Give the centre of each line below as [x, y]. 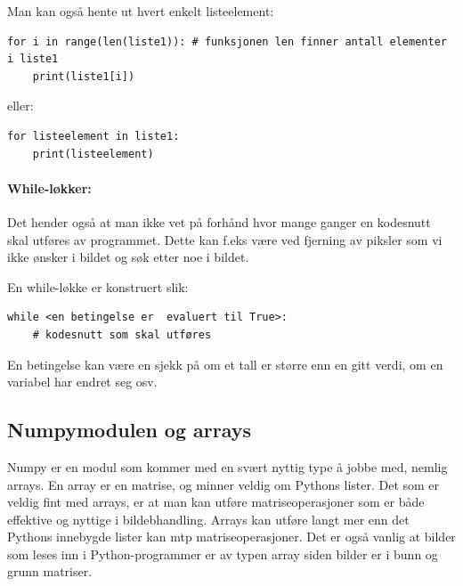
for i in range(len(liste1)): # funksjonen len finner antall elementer [227, 41]
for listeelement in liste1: [93, 136]
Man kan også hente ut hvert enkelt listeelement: [141, 11]
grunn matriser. [50, 571]
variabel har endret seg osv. [82, 382]
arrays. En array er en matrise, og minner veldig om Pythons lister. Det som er [223, 484]
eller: [20, 106]
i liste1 [33, 59]
